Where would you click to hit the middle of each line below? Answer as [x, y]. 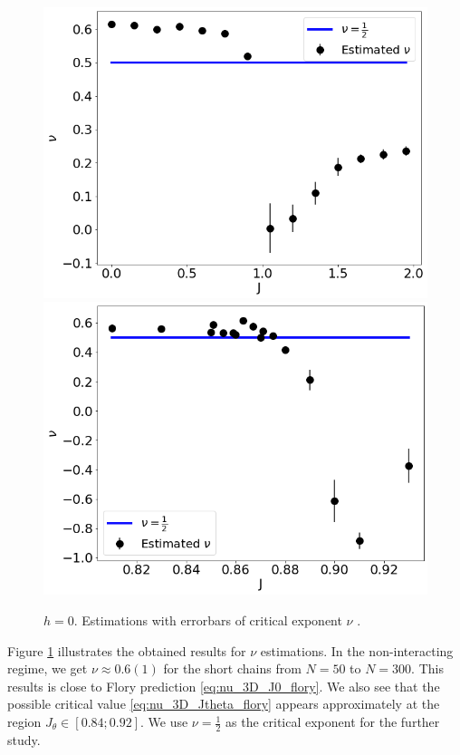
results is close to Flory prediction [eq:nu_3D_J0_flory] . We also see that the [224, 686]
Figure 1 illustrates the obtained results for [127, 650]
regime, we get [48, 668]
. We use [164, 722]
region [24, 722]
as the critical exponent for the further [333, 722]
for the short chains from [232, 668]
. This [427, 668]
